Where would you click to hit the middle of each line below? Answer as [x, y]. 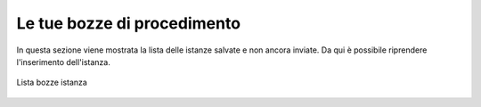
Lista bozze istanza [52, 82]
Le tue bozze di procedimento [128, 23]
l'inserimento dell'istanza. [63, 62]
